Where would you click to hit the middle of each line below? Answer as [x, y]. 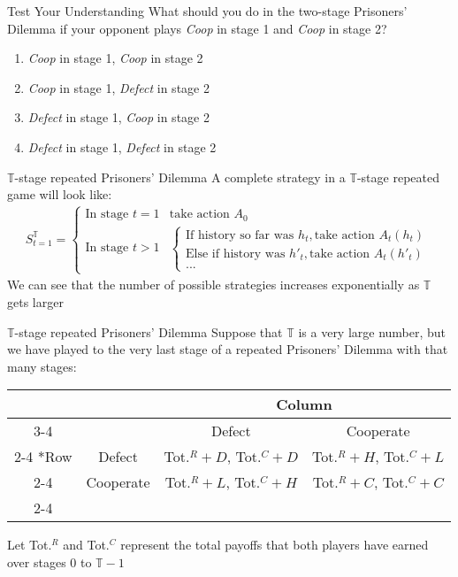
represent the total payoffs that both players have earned [275, 545]
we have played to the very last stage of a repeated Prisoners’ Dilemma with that [228, 349]
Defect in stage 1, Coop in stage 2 [118, 117]
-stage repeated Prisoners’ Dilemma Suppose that [149, 331]
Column [304, 404]
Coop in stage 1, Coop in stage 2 [115, 58]
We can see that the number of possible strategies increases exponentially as [214, 285]
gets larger [35, 301]
